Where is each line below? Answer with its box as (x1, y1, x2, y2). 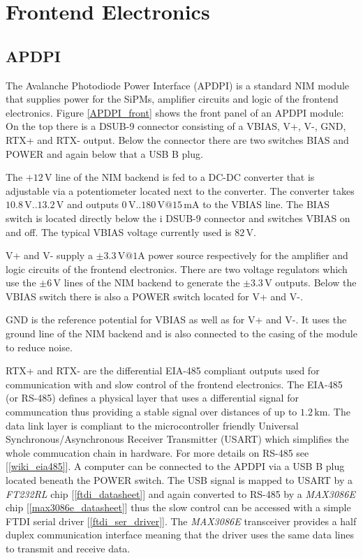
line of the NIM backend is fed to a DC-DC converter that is (55, 170, 315, 184)
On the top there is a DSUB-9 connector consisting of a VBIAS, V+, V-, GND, (6, 119, 346, 133)
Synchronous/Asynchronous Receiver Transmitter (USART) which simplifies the (6, 432, 349, 446)
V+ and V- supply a (6, 248, 93, 263)
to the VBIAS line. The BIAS (202, 197, 330, 212)
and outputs (66, 197, 119, 212)
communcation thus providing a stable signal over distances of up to (6, 404, 297, 419)
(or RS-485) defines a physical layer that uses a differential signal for (6, 390, 299, 405)
